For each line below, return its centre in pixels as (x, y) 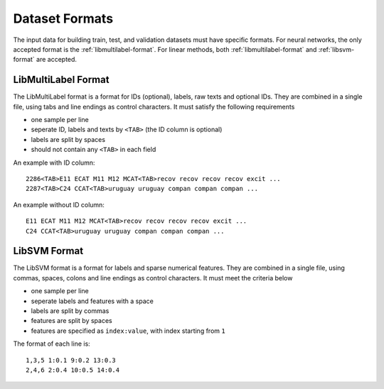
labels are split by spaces (68, 139)
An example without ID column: (59, 204)
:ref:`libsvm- (336, 49)
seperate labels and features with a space (92, 301)
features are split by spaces (72, 321)
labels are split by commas (70, 311)
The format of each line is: (52, 344)
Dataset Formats (63, 18)
